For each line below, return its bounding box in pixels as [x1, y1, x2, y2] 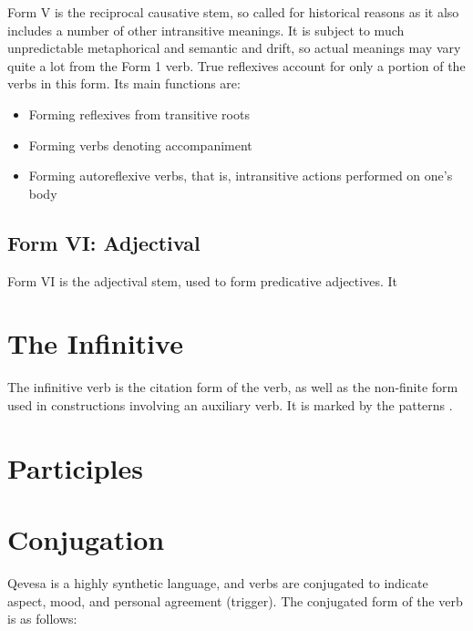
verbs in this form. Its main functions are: [7, 74, 241, 93]
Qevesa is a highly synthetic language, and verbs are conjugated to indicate [7, 573, 428, 592]
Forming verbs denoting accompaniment [28, 135, 252, 154]
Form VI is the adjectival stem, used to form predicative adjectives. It [7, 271, 397, 290]
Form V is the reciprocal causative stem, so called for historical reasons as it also [7, 3, 459, 21]
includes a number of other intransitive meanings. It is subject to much [7, 20, 405, 39]
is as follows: [7, 609, 77, 628]
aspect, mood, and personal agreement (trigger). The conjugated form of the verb [7, 591, 463, 610]
